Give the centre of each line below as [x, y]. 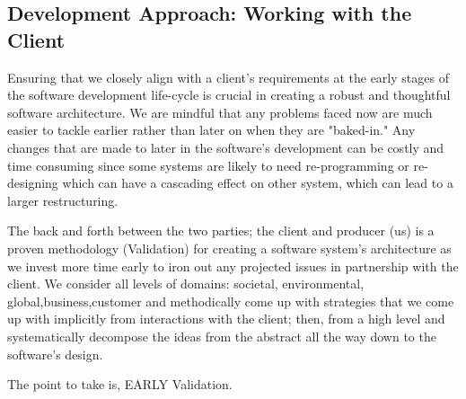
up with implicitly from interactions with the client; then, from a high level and [226, 319]
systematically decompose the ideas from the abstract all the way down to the [222, 336]
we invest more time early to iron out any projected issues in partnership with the [233, 266]
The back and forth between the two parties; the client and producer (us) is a [221, 231]
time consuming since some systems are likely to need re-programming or [208, 165]
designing [33, 183]
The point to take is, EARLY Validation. [120, 384]
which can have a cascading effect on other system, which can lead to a [258, 183]
